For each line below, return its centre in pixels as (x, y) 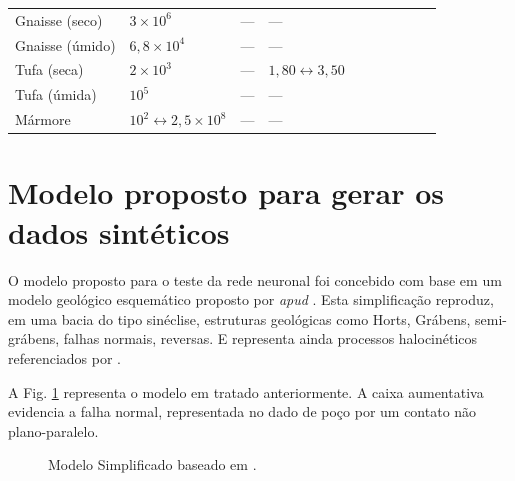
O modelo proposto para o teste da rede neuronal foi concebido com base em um (255, 279)
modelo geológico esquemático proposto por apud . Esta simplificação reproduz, (251, 299)
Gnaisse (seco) (59, 19)
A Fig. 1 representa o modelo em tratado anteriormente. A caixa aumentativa (246, 391)
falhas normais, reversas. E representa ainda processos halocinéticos (270, 338)
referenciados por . (64, 357)
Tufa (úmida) (56, 94)
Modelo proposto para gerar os (226, 192)
